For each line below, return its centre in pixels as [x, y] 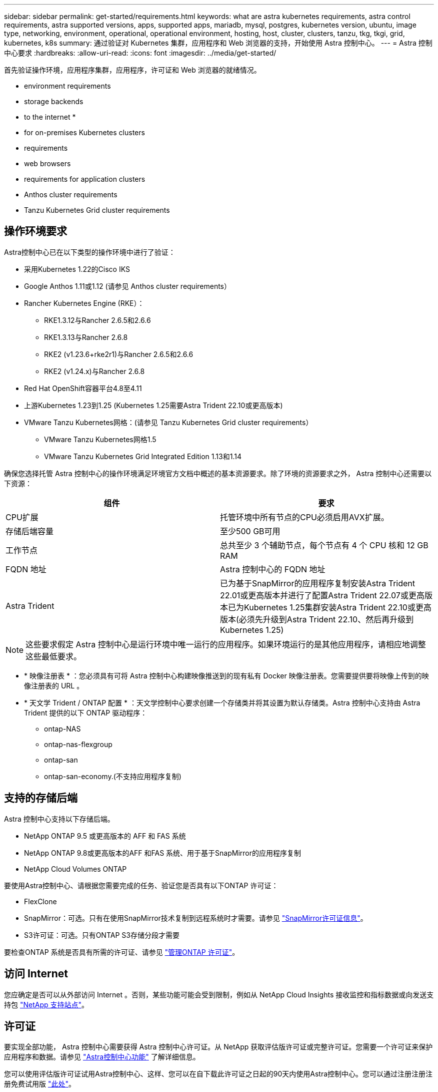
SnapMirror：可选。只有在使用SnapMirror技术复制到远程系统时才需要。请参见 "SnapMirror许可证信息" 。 [196, 918]
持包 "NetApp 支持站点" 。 [46, 1004]
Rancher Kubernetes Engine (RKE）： [84, 303]
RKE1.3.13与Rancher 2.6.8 [86, 337]
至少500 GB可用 [250, 531]
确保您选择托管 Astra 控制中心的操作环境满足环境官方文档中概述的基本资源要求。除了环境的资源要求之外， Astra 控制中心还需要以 [218, 473]
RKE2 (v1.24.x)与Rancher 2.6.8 [94, 371]
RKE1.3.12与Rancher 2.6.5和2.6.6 [97, 320]
